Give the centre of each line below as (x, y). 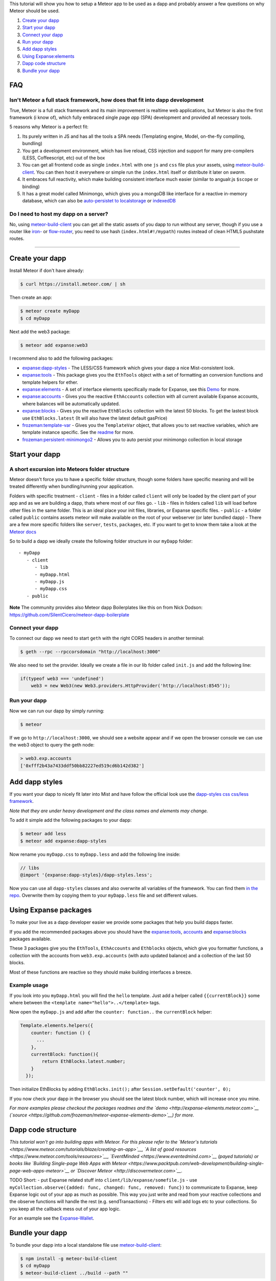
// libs (30, 868)
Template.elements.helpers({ (57, 1026)
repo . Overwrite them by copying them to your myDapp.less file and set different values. (103, 895)
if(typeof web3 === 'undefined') (62, 678)
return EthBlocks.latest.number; (84, 1061)
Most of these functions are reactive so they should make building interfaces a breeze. (101, 972)
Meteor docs (23, 532)
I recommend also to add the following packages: (61, 358)
